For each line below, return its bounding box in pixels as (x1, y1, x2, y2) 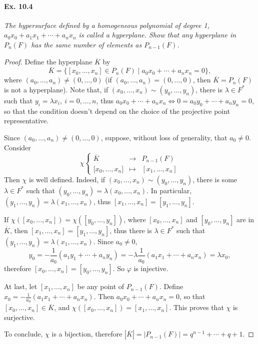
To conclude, (4, 329, 43, 339)
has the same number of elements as (31, 39, 142, 49)
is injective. (133, 263, 168, 274)
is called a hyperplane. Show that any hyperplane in (78, 29, 236, 40)
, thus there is (109, 225, 152, 235)
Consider (4, 142, 31, 152)
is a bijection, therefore (51, 329, 122, 339)
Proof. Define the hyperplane (4, 56, 92, 66)
